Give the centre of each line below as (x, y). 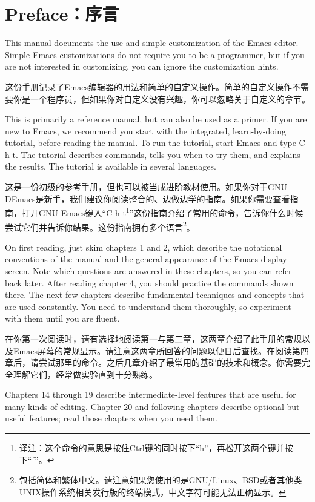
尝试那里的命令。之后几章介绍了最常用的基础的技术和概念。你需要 (170, 362)
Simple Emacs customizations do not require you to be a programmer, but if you (155, 54)
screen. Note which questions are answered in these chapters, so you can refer (148, 270)
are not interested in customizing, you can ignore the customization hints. (142, 66)
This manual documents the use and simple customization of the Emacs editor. (152, 43)
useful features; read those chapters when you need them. (111, 418)
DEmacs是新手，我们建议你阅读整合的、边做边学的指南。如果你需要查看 (148, 198)
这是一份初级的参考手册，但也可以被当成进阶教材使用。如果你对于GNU (146, 187)
